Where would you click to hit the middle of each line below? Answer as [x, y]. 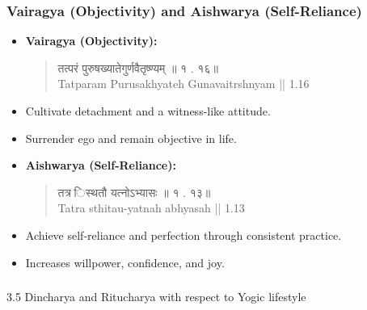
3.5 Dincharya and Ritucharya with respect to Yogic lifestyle [156, 297]
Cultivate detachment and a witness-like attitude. [148, 111]
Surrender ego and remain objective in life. [131, 138]
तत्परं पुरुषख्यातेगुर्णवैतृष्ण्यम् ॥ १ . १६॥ [138, 67]
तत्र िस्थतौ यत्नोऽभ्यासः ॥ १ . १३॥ [134, 192]
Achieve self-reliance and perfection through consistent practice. [183, 235]
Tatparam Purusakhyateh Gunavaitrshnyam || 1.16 [183, 84]
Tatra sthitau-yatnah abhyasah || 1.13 [151, 208]
